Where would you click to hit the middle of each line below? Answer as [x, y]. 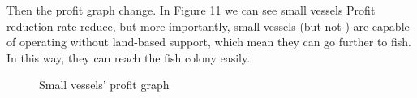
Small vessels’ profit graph [104, 85]
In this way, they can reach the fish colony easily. [129, 57]
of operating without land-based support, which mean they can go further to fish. [209, 42]
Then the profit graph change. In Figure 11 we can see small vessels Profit [191, 10]
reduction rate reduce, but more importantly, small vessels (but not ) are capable [208, 26]
